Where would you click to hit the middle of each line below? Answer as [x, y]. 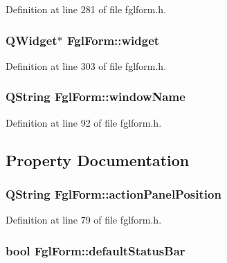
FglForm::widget [113, 40]
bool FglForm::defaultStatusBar [96, 250]
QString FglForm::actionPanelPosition [113, 193]
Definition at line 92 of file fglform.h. [84, 122]
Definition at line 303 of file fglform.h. [86, 65]
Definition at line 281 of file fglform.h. [86, 9]
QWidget [31, 40]
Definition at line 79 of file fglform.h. [84, 220]
